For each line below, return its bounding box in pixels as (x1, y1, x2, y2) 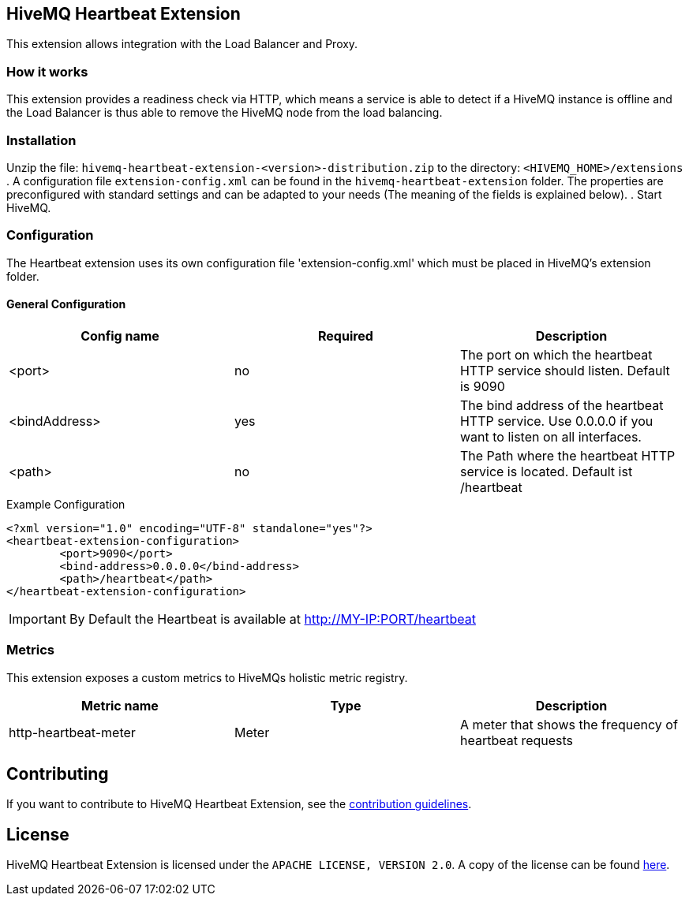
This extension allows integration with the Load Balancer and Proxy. (6, 37, 358, 51)
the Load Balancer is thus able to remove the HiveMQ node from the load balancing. (6, 106, 443, 120)
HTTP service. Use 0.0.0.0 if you (459, 412, 653, 429)
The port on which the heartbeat (459, 346, 653, 363)
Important (9, 610, 66, 627)
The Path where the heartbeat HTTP (459, 447, 676, 464)
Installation (6, 132, 77, 148)
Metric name (81, 697, 159, 714)
